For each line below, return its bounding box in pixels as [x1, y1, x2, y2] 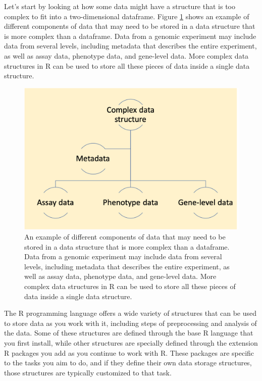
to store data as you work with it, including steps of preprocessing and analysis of [4, 317, 257, 328]
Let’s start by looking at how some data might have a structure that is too [4, 1, 235, 11]
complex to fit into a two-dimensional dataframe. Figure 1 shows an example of [4, 11, 249, 21]
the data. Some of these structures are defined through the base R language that [4, 327, 253, 338]
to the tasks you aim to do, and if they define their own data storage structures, [4, 357, 252, 368]
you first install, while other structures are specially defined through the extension [4, 338, 258, 348]
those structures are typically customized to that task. [4, 367, 172, 377]
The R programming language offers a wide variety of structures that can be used [4, 308, 257, 318]
